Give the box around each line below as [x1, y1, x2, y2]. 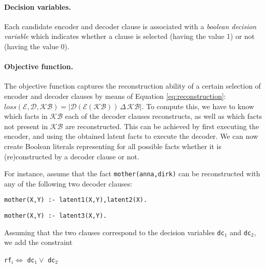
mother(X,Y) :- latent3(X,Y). [4, 212, 107, 220]
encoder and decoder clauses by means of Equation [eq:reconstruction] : [4, 90, 226, 101]
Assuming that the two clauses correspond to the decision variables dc [4, 226, 224, 237]
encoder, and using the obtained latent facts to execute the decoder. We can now [4, 131, 258, 141]
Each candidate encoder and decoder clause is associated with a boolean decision [4, 20, 257, 31]
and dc [230, 226, 251, 237]
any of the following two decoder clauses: [4, 178, 132, 189]
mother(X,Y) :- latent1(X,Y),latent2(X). [4, 196, 148, 204]
